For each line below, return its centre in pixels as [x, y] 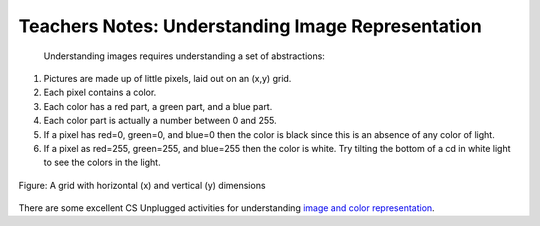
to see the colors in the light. [102, 162]
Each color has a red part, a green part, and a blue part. [158, 106]
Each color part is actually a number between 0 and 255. [160, 121]
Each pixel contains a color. [100, 92]
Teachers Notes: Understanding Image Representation [250, 26]
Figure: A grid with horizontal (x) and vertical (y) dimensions [142, 185]
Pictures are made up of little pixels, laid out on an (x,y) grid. [167, 78]
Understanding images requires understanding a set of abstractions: [184, 56]
